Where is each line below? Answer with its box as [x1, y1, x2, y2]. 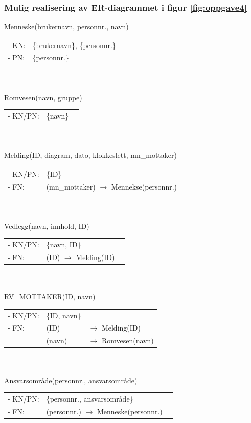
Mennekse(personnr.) [111, 181, 177, 192]
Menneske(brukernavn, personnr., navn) [4, 21, 129, 32]
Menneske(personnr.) [97, 406, 163, 416]
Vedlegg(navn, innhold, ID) [4, 220, 89, 231]
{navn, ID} [46, 239, 81, 250]
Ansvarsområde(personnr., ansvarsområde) [4, 374, 138, 385]
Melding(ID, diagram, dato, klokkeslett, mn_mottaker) [4, 150, 177, 160]
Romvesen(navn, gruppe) [4, 91, 82, 102]
